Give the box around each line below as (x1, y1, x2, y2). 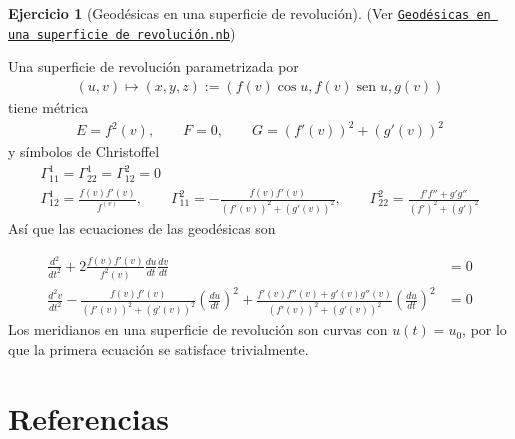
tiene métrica (8, 96, 89, 117)
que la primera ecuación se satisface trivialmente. (8, 338, 309, 359)
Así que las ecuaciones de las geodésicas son (8, 217, 276, 238)
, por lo (462, 319, 507, 340)
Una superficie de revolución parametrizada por (8, 56, 299, 77)
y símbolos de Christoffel (8, 141, 160, 162)
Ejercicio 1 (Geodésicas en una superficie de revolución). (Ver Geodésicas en (8, 3, 491, 23)
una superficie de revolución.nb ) (8, 22, 236, 43)
